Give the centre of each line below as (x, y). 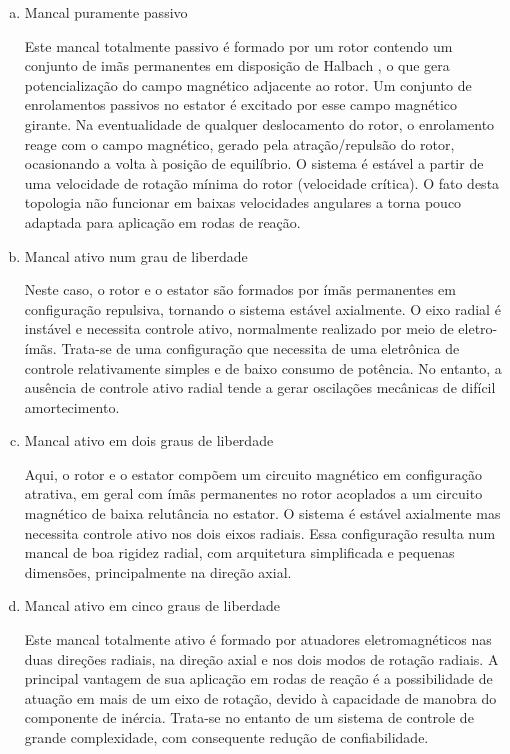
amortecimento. (72, 406)
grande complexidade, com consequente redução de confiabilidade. (226, 737)
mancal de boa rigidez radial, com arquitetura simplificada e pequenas (239, 552)
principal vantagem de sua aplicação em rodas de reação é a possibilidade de (258, 678)
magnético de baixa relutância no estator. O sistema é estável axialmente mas (262, 513)
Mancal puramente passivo (106, 12)
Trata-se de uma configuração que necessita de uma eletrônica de (260, 347)
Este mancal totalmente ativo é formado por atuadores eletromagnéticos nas (258, 639)
